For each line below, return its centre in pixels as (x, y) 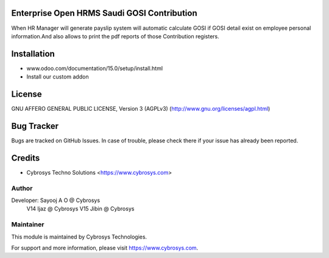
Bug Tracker (35, 126)
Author (22, 188)
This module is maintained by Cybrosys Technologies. (79, 237)
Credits (26, 158)
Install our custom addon (58, 77)
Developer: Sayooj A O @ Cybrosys (56, 200)
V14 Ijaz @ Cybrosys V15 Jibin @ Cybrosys (80, 209)
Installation (33, 54)
